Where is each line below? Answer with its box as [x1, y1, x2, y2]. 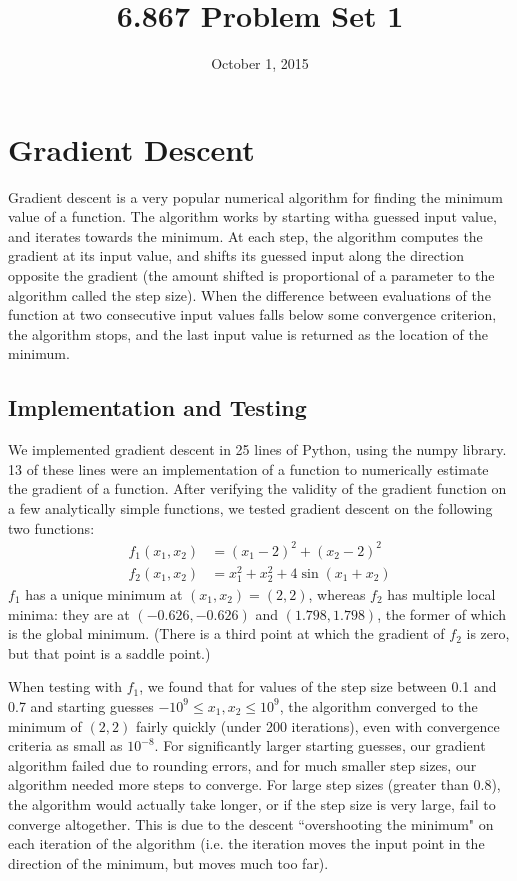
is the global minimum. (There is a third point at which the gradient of [8, 623, 445, 644]
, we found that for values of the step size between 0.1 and [139, 676, 497, 697]
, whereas [308, 583, 366, 604]
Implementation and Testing [8, 392, 307, 423]
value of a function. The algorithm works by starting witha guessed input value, [8, 206, 497, 227]
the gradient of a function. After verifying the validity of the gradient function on [8, 478, 507, 499]
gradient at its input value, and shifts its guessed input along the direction [8, 245, 464, 266]
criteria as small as [8, 735, 123, 756]
